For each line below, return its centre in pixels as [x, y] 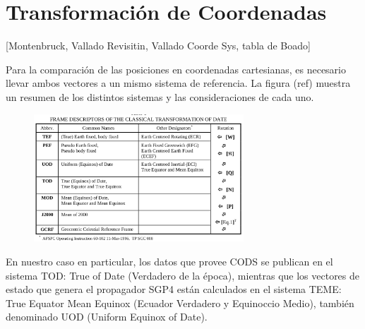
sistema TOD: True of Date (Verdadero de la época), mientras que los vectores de [183, 275]
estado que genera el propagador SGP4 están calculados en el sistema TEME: [174, 289]
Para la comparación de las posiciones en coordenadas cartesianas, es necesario [176, 69]
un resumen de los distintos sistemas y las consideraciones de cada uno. [160, 96]
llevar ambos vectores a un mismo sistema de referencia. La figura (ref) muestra [178, 83]
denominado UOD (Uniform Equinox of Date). [107, 317]
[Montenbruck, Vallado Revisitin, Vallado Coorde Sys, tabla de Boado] [158, 46]
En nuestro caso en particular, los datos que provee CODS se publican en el [169, 261]
